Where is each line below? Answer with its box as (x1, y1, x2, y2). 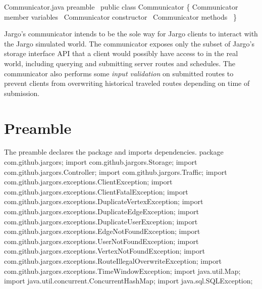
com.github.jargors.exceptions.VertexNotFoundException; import (4, 246, 205, 256)
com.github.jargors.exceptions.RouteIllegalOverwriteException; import (4, 256, 222, 266)
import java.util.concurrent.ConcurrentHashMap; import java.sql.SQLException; (4, 275, 253, 286)
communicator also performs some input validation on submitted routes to (4, 68, 234, 78)
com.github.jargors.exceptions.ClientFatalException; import (4, 186, 188, 197)
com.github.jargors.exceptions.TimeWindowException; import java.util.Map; (4, 265, 241, 276)
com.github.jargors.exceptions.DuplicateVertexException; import (4, 196, 203, 207)
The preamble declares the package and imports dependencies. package (4, 147, 224, 157)
